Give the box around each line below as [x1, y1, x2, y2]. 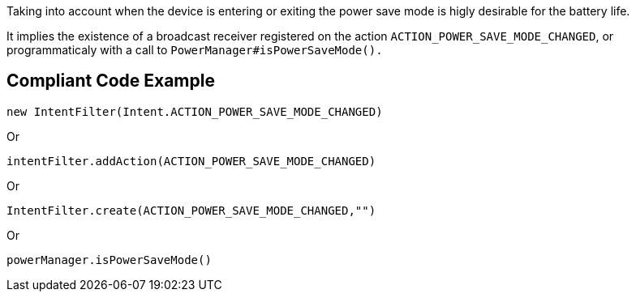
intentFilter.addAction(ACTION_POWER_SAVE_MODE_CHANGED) [6, 154, 376, 168]
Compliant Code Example [6, 70, 215, 92]
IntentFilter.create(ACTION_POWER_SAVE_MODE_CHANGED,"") [6, 203, 376, 217]
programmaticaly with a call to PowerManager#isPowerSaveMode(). [6, 43, 383, 57]
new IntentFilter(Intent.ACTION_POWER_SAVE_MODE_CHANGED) [6, 104, 383, 118]
